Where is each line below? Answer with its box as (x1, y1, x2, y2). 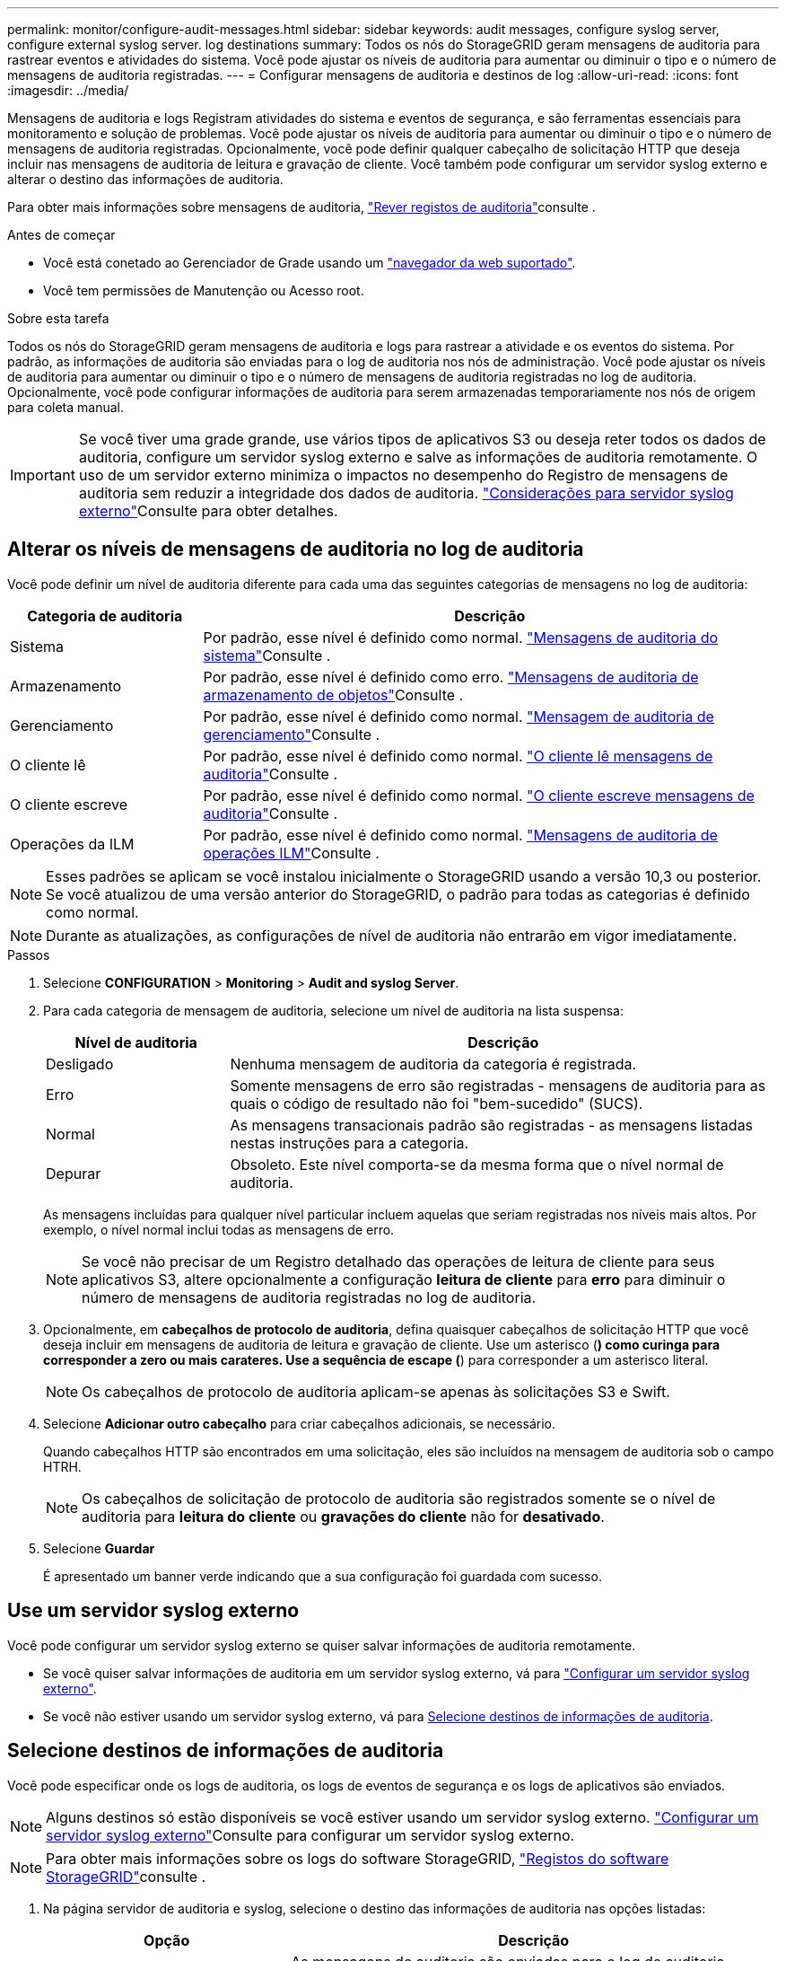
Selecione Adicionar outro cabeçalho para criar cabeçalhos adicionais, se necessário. (43, 1415, 556, 1431)
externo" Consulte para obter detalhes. (78, 502, 338, 520)
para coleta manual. (7, 400, 124, 415)
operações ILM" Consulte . (203, 843, 380, 862)
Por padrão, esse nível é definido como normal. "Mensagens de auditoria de (203, 825, 718, 844)
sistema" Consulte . (203, 646, 331, 664)
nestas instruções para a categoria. (230, 1133, 469, 1152)
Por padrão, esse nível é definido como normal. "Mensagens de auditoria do (203, 628, 719, 646)
